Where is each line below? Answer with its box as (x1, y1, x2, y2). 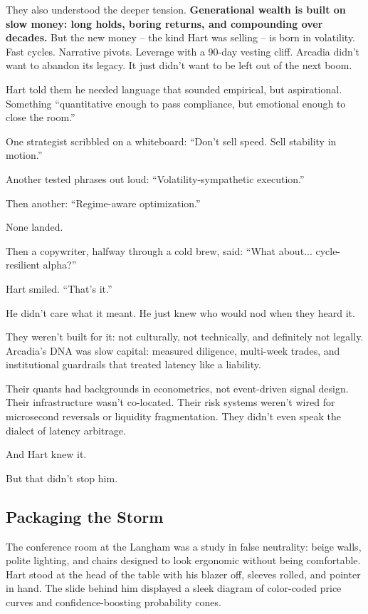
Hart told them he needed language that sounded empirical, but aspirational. (6, 81, 342, 96)
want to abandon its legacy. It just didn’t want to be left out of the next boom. (6, 58, 352, 73)
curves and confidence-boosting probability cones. (6, 595, 221, 610)
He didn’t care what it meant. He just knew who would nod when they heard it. (6, 305, 355, 320)
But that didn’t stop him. (6, 470, 118, 485)
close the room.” (6, 110, 75, 125)
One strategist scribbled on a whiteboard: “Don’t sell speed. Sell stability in (6, 133, 337, 148)
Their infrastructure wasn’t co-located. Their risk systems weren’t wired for (6, 395, 335, 410)
